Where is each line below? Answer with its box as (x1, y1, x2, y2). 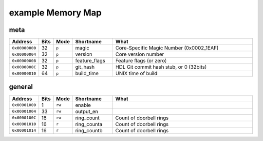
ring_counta (75, 121, 102, 127)
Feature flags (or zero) (115, 57, 167, 64)
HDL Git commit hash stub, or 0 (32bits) (115, 63, 207, 70)
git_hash (75, 63, 95, 70)
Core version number (115, 51, 164, 58)
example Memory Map (9, 7, 102, 18)
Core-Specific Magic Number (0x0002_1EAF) (115, 45, 219, 51)
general (9, 83, 33, 91)
